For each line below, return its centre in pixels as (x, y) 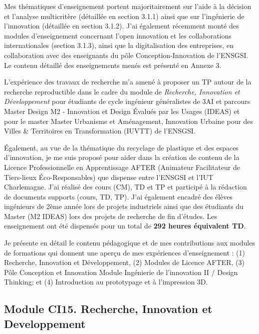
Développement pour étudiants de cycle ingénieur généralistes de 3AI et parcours (127, 101)
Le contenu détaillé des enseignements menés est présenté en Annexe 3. (113, 65)
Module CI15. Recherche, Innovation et (108, 309)
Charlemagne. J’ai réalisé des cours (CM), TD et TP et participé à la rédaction (126, 187)
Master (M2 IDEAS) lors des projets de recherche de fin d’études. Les (111, 216)
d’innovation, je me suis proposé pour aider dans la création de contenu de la (122, 157)
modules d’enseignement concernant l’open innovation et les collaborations (118, 35)
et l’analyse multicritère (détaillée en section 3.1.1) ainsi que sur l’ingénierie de (124, 16)
